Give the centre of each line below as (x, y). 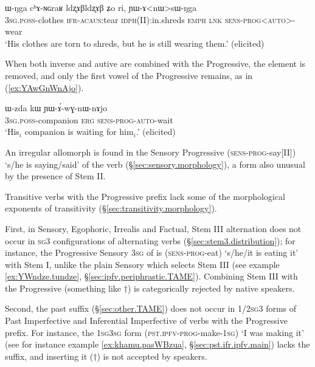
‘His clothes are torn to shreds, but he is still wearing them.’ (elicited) (135, 43)
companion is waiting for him (79, 132)
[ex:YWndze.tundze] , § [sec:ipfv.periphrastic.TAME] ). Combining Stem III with (151, 276)
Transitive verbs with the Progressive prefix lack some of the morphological (145, 196)
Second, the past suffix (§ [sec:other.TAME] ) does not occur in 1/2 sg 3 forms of (151, 308)
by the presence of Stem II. (55, 176)
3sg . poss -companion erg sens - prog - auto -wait (89, 119)
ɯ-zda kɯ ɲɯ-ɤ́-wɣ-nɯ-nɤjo (56, 108)
